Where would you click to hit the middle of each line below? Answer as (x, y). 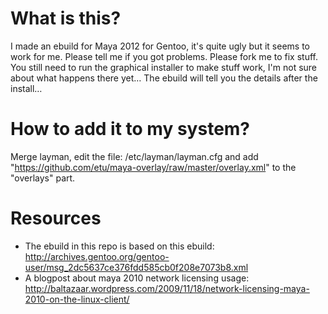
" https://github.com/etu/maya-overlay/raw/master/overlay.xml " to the (153, 167)
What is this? (66, 18)
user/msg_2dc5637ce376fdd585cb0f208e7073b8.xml (136, 267)
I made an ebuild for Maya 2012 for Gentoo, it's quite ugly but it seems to (160, 46)
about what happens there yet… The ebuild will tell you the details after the (164, 78)
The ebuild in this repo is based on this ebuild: (119, 246)
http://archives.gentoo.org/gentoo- (97, 256)
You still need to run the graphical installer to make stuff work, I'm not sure (164, 67)
